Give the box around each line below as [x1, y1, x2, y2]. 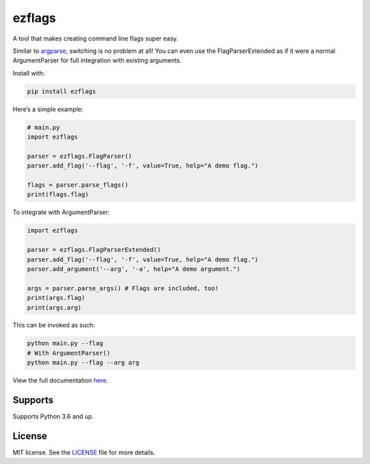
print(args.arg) [27, 303, 82, 312]
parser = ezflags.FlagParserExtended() [27, 246, 161, 254]
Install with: [12, 69, 45, 77]
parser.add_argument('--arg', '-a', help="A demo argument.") [27, 265, 241, 272]
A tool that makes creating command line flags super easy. [12, 34, 178, 43]
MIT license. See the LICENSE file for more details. [12, 448, 156, 456]
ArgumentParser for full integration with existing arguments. [12, 56, 182, 65]
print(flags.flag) [27, 191, 89, 198]
